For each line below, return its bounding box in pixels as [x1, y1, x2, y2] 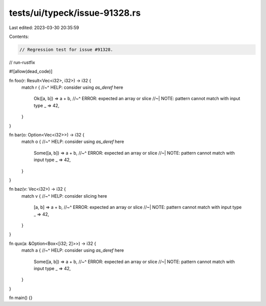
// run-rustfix [9, 59, 35, 65]
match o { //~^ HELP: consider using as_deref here [21, 138, 124, 145]
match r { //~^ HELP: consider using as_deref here [21, 84, 123, 91]
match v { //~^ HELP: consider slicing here [21, 193, 107, 199]
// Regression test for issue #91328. [19, 47, 113, 52]
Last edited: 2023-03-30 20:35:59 [9, 25, 79, 31]
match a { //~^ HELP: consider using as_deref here [21, 247, 124, 253]
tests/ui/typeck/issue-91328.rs [9, 7, 141, 18]
